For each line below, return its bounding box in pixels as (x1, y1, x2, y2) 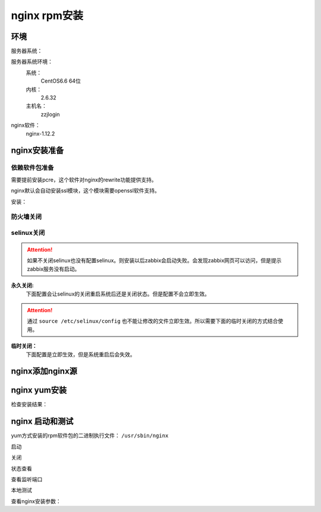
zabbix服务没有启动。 (27, 265, 80, 272)
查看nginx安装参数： (11, 497, 62, 505)
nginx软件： (11, 122, 41, 129)
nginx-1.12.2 (26, 130, 55, 137)
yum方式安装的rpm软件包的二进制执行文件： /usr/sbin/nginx (11, 432, 169, 439)
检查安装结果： (11, 401, 48, 408)
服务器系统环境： (11, 58, 53, 65)
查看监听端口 (11, 476, 43, 483)
